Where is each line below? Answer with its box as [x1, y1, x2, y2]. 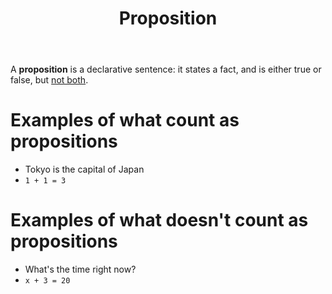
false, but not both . [10, 74, 89, 86]
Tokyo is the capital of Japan [24, 163, 145, 176]
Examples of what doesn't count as [10, 209, 309, 232]
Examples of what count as [10, 109, 240, 132]
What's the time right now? [24, 263, 137, 276]
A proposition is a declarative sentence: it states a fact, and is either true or [10, 63, 322, 76]
